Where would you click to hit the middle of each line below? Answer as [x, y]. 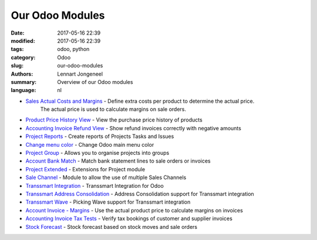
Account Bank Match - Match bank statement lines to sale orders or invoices [118, 161]
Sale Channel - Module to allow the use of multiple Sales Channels [106, 178]
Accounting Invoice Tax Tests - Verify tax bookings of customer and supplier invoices [129, 219]
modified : [23, 40]
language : [23, 90]
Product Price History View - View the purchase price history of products [114, 120]
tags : [17, 49]
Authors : [22, 74]
